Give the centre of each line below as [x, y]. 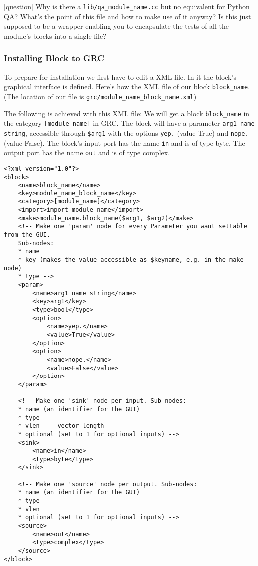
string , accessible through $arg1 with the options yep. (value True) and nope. [126, 132]
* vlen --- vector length [61, 426]
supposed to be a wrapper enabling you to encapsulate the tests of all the [117, 26]
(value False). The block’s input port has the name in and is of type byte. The [125, 142]
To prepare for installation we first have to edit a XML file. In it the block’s [120, 77]
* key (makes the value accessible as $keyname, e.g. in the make [131, 260]
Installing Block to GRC [54, 58]
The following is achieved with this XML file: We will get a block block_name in [127, 113]
